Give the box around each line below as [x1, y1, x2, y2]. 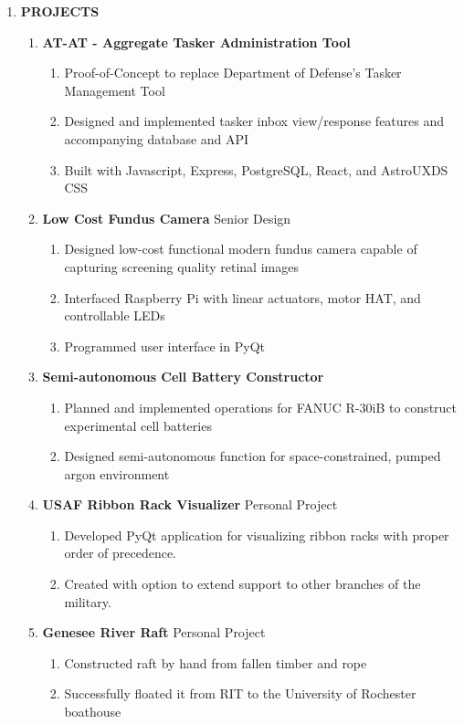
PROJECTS [20, 2, 100, 20]
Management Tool [64, 80, 165, 100]
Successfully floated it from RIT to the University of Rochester [64, 684, 417, 703]
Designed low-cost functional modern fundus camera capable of [64, 239, 417, 258]
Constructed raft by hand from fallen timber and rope [64, 653, 367, 672]
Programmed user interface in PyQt [64, 336, 265, 355]
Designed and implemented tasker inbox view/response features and [64, 111, 445, 131]
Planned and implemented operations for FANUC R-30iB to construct [64, 397, 458, 416]
